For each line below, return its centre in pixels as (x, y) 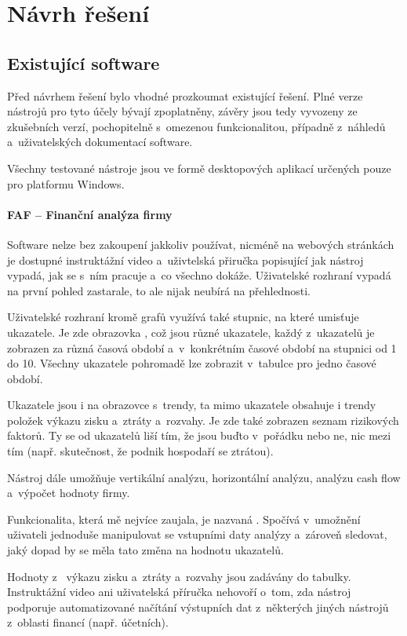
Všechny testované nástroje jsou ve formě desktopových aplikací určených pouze (199, 168)
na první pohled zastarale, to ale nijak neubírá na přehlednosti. (159, 290)
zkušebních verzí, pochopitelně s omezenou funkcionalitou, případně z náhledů (196, 126)
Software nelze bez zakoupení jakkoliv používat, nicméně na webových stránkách (201, 244)
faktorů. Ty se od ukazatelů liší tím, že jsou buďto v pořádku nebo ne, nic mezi (199, 435)
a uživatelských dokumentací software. (100, 142)
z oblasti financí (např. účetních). (88, 622)
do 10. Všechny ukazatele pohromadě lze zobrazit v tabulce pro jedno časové (192, 363)
